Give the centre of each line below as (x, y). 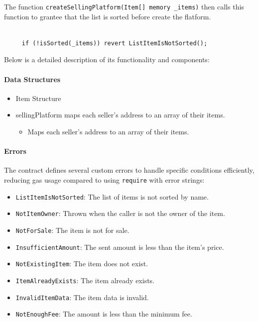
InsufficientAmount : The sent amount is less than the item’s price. (120, 247)
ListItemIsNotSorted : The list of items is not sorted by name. (112, 196)
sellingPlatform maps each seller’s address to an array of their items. (120, 115)
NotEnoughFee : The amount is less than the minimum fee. (104, 314)
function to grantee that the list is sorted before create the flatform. (108, 16)
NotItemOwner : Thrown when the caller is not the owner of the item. (120, 213)
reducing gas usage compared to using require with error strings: (104, 180)
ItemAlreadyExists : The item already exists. (85, 280)
